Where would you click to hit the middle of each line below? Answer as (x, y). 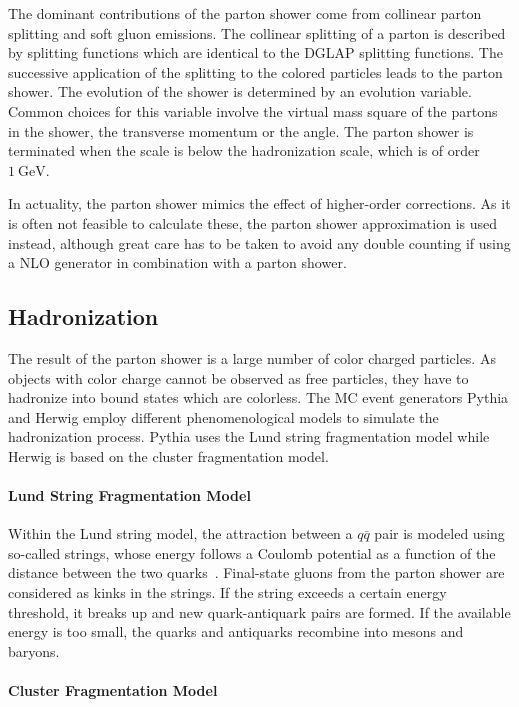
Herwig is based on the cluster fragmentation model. (168, 455)
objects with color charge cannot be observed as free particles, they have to (238, 377)
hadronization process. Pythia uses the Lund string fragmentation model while (249, 436)
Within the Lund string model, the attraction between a (180, 533)
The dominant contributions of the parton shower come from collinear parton (245, 13)
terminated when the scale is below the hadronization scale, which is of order (244, 150)
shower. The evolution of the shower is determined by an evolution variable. (240, 91)
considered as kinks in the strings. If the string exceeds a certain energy (227, 592)
